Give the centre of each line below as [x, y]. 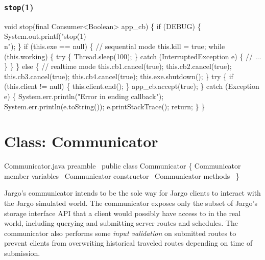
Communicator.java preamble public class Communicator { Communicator [123, 166]
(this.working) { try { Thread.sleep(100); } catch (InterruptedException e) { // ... [133, 56]
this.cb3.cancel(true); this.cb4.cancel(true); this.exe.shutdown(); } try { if [119, 76]
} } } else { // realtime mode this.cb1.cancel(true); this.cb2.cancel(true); [118, 66]
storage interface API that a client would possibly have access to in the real [123, 213]
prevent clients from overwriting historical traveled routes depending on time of [128, 243]
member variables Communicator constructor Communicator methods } [122, 175]
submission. [22, 253]
